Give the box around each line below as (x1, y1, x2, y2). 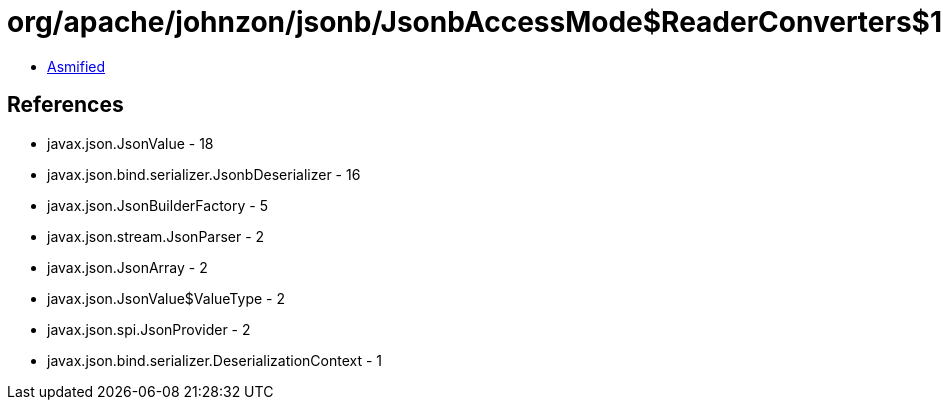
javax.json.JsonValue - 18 (47, 134, 214, 152)
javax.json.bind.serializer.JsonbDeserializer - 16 (47, 165, 361, 183)
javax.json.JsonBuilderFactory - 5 (47, 196, 268, 214)
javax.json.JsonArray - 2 (47, 258, 208, 276)
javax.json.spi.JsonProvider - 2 (47, 320, 251, 338)
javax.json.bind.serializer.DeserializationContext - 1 (47, 351, 382, 369)
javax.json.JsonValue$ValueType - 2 (47, 289, 285, 307)
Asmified (47, 57, 106, 75)
